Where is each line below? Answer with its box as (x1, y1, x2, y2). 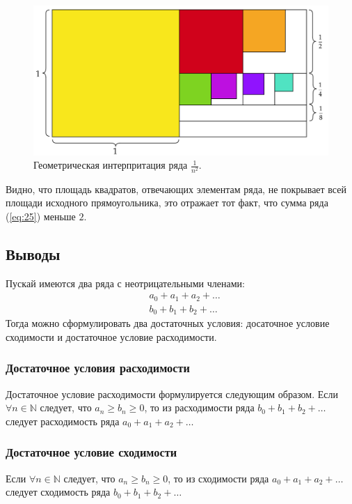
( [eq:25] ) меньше (6, 208, 76, 223)
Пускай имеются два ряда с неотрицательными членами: (6, 275, 245, 290)
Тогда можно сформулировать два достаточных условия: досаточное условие (6, 316, 330, 330)
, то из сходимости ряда (168, 471, 269, 485)
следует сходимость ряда (6, 484, 111, 499)
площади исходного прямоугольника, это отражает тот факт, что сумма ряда (6, 195, 328, 210)
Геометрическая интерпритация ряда (33, 158, 188, 172)
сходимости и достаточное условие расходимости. (6, 329, 217, 344)
